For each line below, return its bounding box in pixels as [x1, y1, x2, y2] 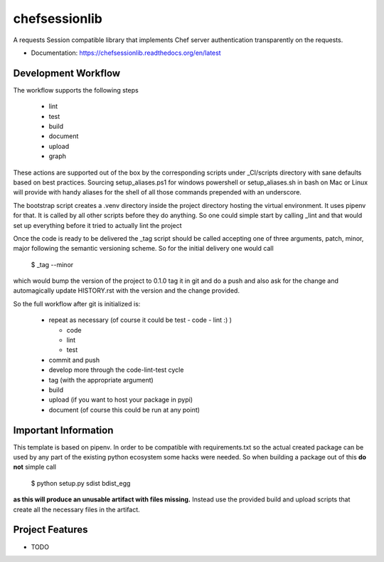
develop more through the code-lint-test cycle [48, 365, 184, 374]
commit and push [48, 355, 100, 364]
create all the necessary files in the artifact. [13, 505, 140, 514]
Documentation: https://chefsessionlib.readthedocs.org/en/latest [31, 48, 221, 57]
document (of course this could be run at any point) [48, 405, 201, 414]
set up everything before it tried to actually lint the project [13, 221, 182, 229]
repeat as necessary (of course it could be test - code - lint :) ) [48, 316, 233, 324]
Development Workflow [13, 67, 121, 79]
